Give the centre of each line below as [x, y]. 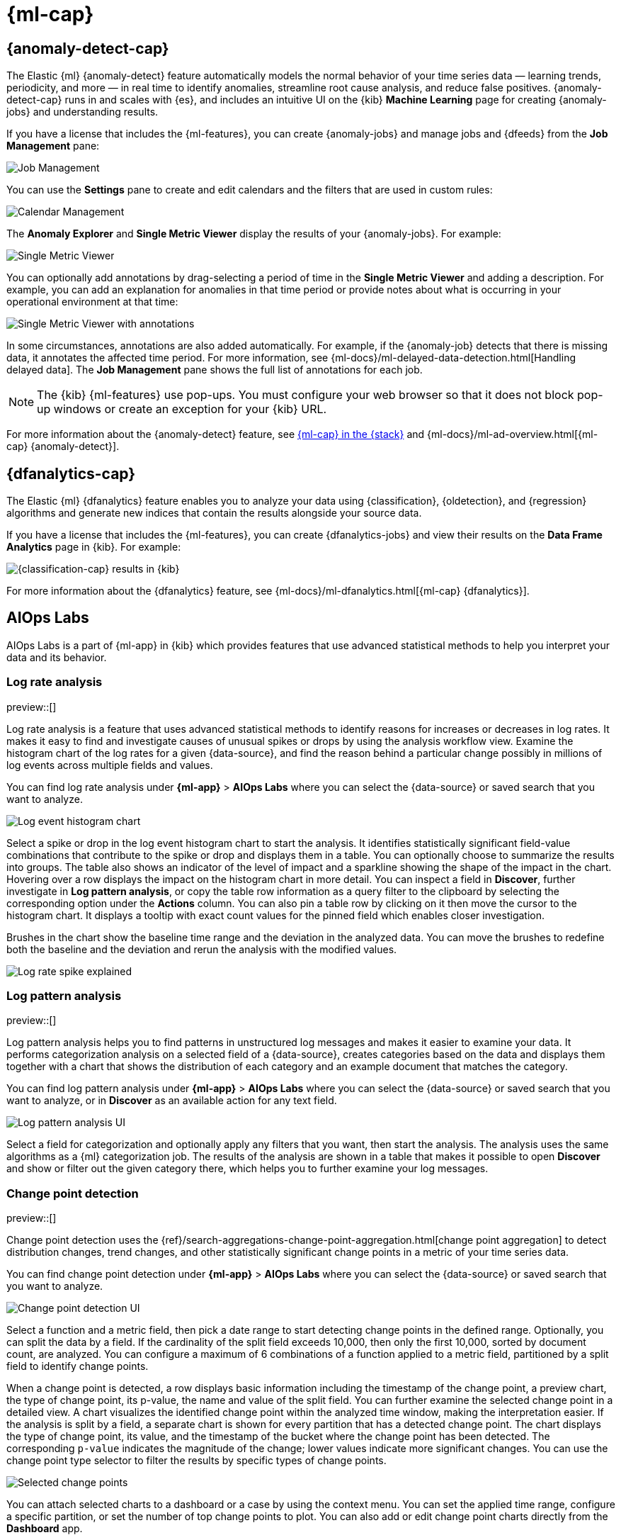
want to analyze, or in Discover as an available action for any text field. [172, 1101]
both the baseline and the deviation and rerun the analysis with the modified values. [202, 949]
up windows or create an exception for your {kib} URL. [182, 409]
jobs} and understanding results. [82, 112]
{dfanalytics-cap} [71, 473]
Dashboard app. [45, 1529]
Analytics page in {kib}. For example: [94, 547]
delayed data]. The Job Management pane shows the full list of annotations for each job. [215, 370]
